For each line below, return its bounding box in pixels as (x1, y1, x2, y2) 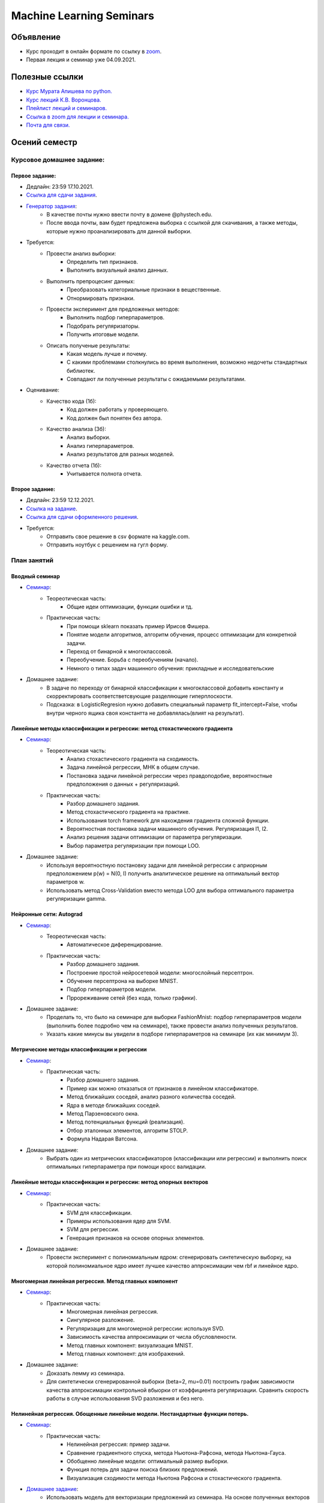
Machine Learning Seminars (11, 9, 154, 22)
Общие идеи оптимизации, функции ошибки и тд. (67, 603, 193, 610)
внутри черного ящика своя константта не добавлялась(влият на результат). (46, 709, 244, 717)
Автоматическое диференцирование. (67, 941, 163, 948)
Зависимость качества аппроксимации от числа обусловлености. (67, 1333, 237, 1341)
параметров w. (46, 878, 85, 886)
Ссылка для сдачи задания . (26, 191, 97, 198)
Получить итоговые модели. (67, 331, 140, 338)
